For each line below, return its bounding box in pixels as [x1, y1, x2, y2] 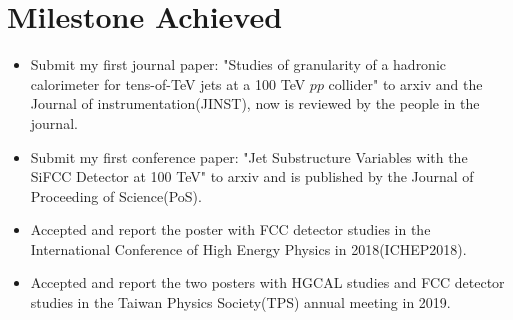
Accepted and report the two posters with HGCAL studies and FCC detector [30, 272, 505, 293]
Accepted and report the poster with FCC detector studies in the [30, 219, 431, 240]
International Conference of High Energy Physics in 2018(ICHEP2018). [30, 238, 467, 259]
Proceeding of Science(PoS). [30, 185, 202, 206]
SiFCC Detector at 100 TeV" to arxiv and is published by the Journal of [30, 166, 474, 187]
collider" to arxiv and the [328, 73, 483, 94]
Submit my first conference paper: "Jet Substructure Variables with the [30, 146, 468, 167]
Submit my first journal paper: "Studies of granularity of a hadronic [30, 54, 447, 75]
